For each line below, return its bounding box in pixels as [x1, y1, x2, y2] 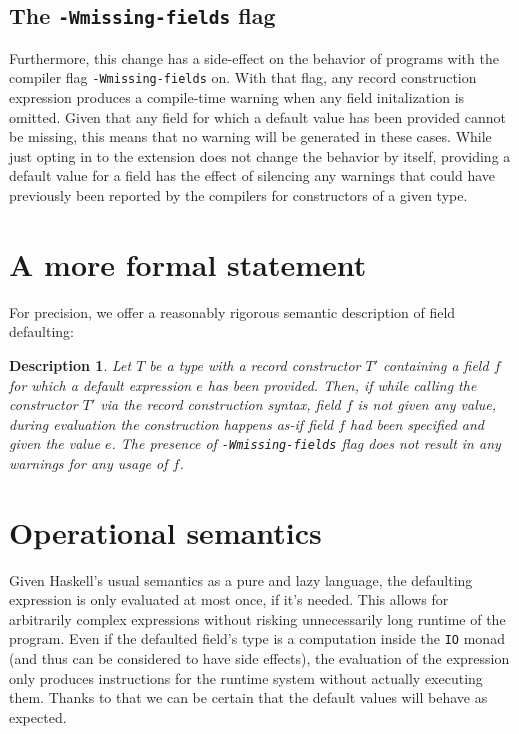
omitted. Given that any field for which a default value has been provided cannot [9, 106, 506, 127]
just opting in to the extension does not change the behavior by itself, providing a [9, 145, 511, 166]
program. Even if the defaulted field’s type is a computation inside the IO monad [9, 628, 505, 649]
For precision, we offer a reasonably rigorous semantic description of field [9, 301, 456, 322]
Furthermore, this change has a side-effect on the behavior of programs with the [9, 47, 499, 68]
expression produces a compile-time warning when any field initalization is [9, 87, 465, 108]
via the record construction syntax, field [100, 394, 341, 415]
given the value [9, 433, 100, 454]
